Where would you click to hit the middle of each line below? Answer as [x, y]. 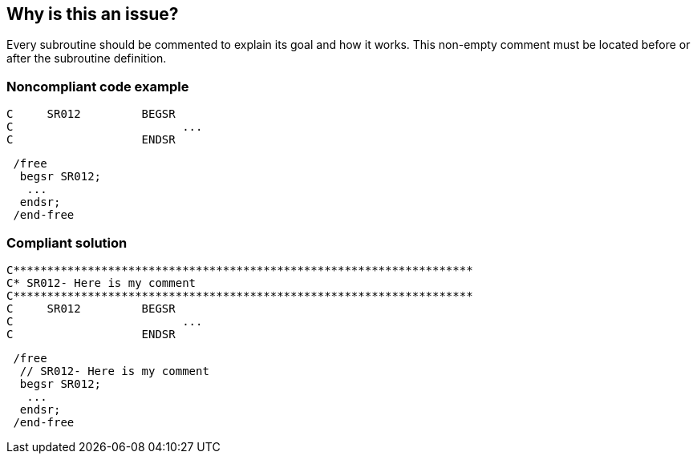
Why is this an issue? [93, 14]
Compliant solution [67, 242]
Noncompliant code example [98, 86]
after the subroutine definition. [87, 59]
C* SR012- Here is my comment [101, 282]
